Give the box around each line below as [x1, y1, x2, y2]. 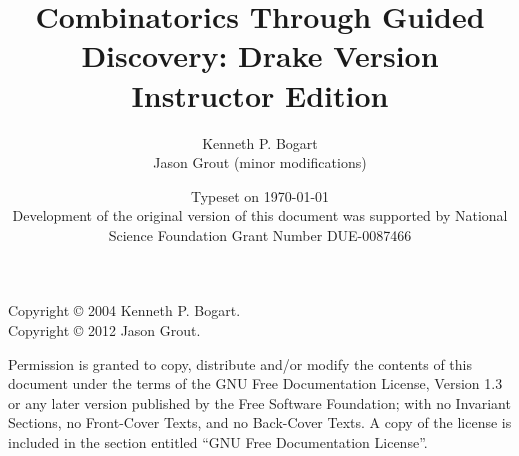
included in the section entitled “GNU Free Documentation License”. [8, 432, 428, 453]
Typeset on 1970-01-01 [190, 185, 330, 206]
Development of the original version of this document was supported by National [12, 205, 508, 226]
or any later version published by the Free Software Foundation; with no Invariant [8, 392, 511, 413]
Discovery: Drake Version [81, 35, 439, 76]
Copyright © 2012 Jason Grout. [8, 320, 201, 341]
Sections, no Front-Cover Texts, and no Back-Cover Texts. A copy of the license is [8, 412, 512, 433]
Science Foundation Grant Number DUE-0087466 [108, 224, 412, 245]
